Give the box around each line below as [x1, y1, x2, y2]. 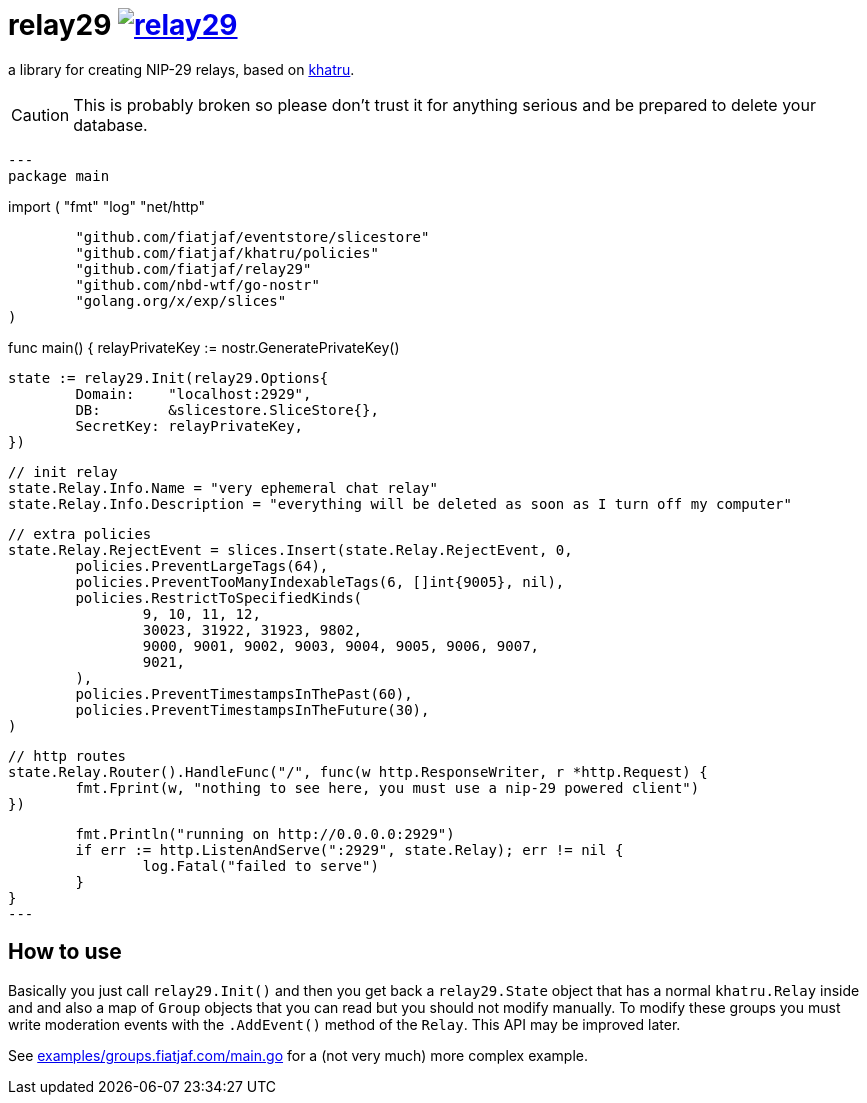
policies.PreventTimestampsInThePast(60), [75, 685, 413, 702]
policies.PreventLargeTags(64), [75, 557, 329, 574]
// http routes [8, 747, 127, 764]
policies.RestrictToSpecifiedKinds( [75, 589, 363, 606]
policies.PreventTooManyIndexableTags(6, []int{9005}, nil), [75, 573, 565, 590]
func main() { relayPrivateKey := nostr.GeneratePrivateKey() [8, 338, 400, 356]
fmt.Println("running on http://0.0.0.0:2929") [75, 825, 455, 842]
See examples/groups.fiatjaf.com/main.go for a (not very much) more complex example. [8, 1046, 588, 1064]
